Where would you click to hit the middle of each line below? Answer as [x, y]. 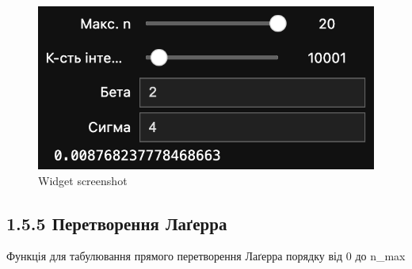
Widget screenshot [83, 180]
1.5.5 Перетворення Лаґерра [117, 223]
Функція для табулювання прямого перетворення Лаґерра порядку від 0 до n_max [206, 256]
